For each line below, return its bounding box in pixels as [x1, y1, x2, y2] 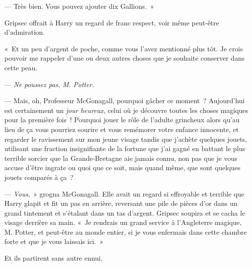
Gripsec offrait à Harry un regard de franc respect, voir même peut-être [4, 17, 219, 27]
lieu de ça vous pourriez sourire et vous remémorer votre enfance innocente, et [4, 124, 239, 134]
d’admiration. [4, 27, 45, 37]
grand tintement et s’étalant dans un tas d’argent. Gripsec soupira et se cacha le [4, 207, 245, 218]
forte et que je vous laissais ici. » [4, 236, 104, 246]
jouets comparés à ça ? [4, 172, 73, 182]
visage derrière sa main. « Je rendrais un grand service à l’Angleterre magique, [4, 217, 242, 227]
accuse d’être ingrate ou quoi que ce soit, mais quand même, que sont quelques [4, 162, 241, 173]
